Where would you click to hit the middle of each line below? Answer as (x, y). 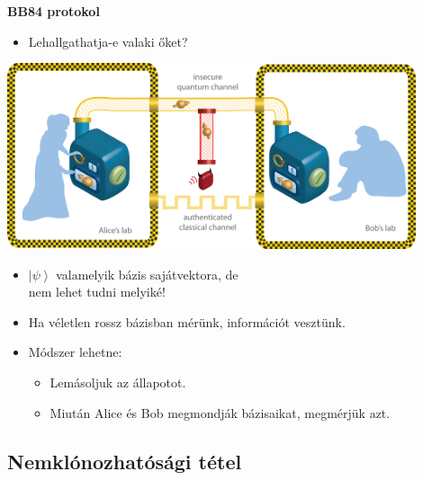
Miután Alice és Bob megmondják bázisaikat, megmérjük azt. (220, 412)
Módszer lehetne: (75, 352)
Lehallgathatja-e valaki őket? (108, 41)
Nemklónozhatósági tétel (125, 461)
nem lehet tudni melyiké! (97, 292)
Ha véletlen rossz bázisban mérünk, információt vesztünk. (187, 321)
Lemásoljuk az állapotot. (118, 382)
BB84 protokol (54, 11)
